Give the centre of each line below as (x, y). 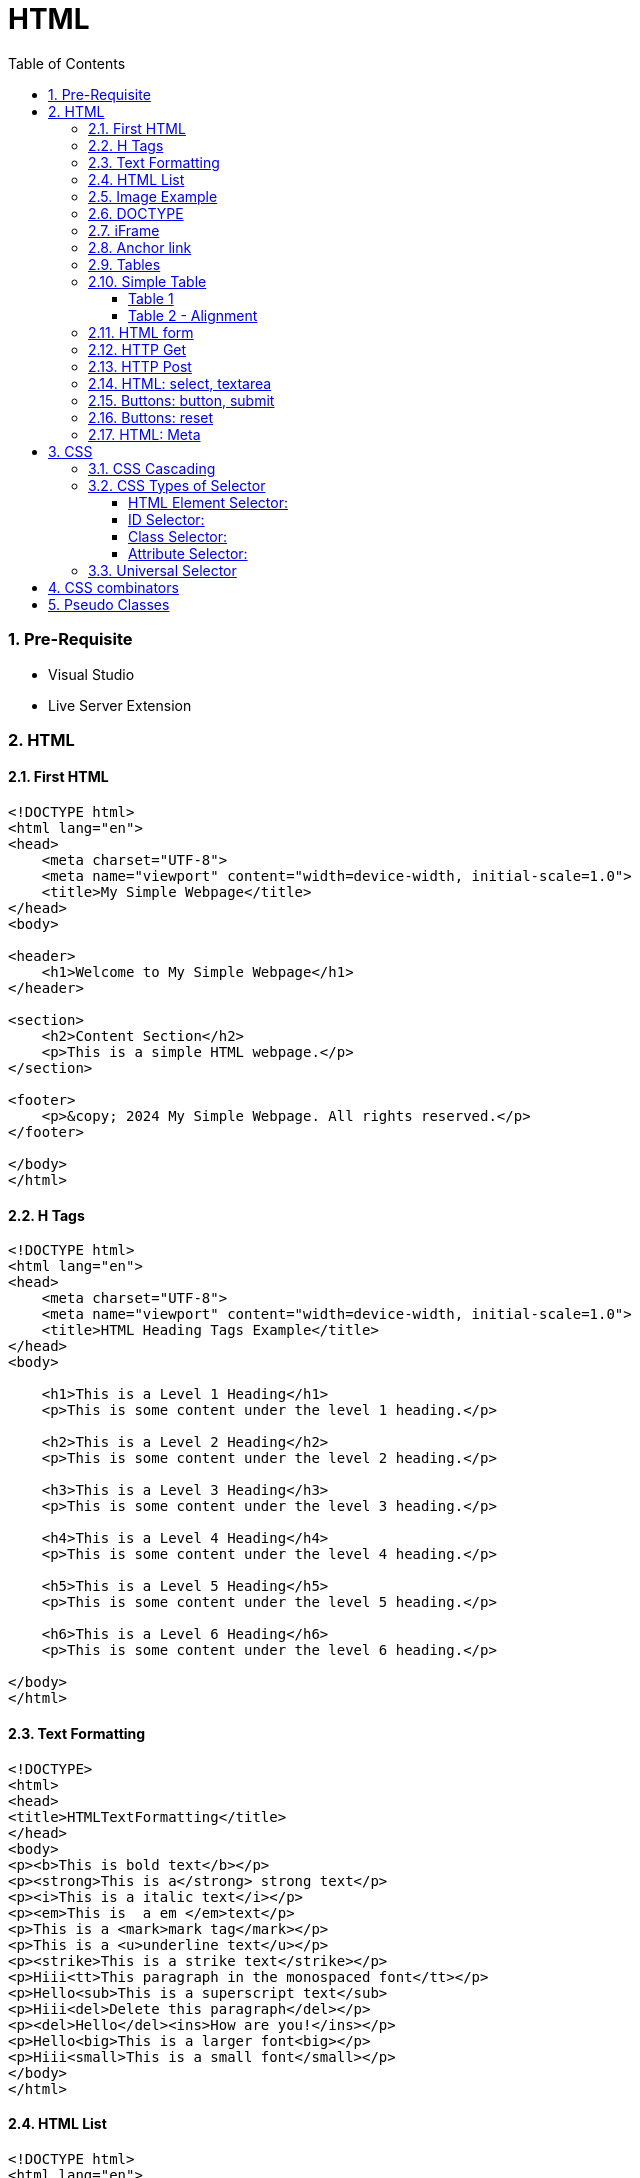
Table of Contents (67, 63)
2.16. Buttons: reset (151, 417)
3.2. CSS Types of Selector (177, 485)
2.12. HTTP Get (137, 349)
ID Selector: (166, 519)
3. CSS (70, 451)
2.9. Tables (124, 264)
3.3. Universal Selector (162, 570)
